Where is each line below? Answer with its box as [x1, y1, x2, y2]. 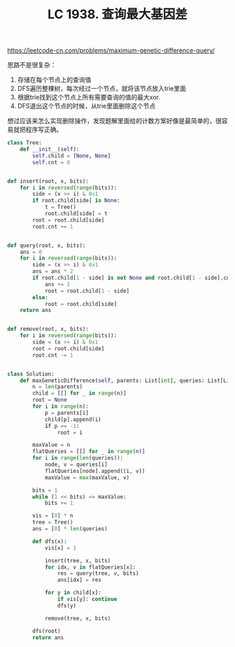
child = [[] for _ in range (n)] [32, 390, 127, 397]
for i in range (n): [32, 403, 90, 410]
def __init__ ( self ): [20, 146, 80, 153]
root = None [32, 397, 68, 404]
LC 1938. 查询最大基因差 [48, 6, 187, 22]
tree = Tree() [32, 519, 73, 526]
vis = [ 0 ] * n [32, 512, 73, 520]
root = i [57, 429, 83, 436]
